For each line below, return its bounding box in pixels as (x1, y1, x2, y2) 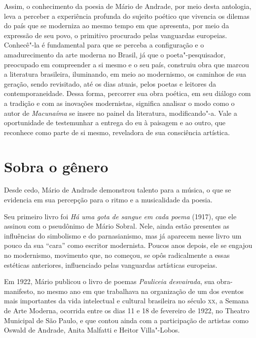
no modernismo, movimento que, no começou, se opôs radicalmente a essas (4, 250, 230, 260)
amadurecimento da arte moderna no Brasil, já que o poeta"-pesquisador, (4, 49, 225, 59)
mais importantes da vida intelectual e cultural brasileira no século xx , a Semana (4, 295, 249, 306)
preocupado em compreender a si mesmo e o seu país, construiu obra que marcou (4, 59, 249, 69)
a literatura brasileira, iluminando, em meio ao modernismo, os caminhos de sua (4, 69, 246, 79)
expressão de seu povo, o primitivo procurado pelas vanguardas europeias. (4, 30, 227, 40)
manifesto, (4, 286, 35, 296)
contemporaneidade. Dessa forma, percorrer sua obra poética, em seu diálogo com (4, 88, 251, 98)
